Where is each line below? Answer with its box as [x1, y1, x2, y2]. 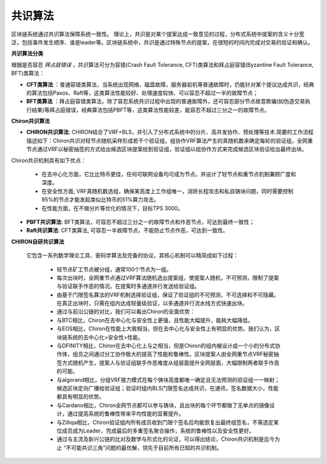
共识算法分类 [11, 50, 44, 57]
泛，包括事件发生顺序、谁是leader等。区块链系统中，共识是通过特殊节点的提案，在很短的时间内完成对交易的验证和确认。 [11, 38, 314, 46]
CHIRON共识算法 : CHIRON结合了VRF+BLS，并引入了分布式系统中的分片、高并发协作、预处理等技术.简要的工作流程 [26, 128, 314, 136]
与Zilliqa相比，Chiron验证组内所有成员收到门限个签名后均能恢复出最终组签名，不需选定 [56, 418, 274, 426]
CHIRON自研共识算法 [11, 237, 65, 245]
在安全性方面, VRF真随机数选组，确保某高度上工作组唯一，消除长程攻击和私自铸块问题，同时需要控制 [41, 187, 294, 194]
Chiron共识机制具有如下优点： [11, 157, 87, 164]
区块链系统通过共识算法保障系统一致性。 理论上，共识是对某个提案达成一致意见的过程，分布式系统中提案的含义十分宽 [11, 30, 305, 38]
